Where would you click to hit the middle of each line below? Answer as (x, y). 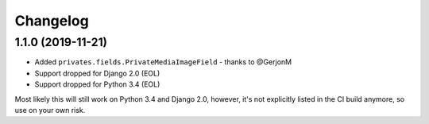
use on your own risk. (50, 110)
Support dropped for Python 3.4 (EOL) (97, 84)
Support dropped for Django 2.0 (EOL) (97, 73)
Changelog (52, 21)
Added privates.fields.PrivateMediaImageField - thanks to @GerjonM (163, 62)
